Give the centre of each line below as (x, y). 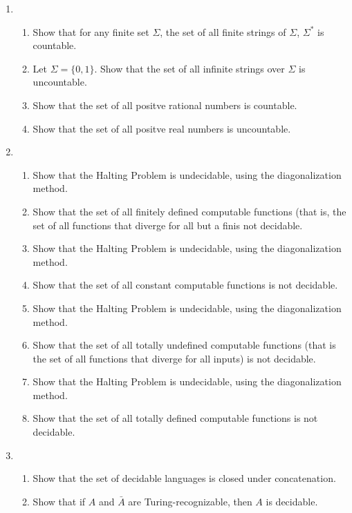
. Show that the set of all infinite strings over (189, 68)
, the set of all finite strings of (223, 31)
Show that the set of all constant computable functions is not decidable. (185, 285)
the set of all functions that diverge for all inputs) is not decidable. (174, 358)
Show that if (59, 501)
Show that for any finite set (91, 31)
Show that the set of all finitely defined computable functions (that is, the (189, 211)
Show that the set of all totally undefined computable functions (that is (184, 345)
